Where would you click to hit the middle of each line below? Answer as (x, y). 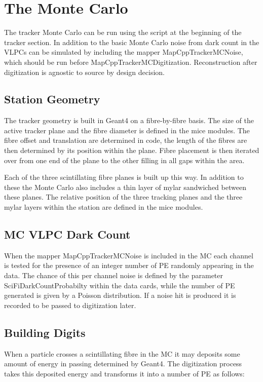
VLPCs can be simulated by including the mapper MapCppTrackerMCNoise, (124, 52)
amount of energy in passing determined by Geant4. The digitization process (123, 364)
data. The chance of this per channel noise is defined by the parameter (114, 275)
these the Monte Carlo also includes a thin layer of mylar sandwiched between (125, 187)
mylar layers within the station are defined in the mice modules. (104, 207)
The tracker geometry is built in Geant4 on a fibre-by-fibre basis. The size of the (129, 120)
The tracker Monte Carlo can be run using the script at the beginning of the (123, 32)
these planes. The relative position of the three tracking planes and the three (123, 197)
